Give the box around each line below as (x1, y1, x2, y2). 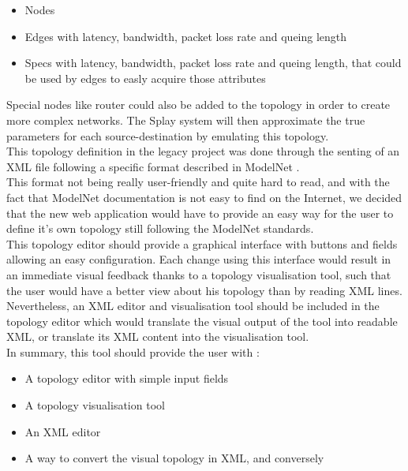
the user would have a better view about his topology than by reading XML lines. (6, 282, 402, 298)
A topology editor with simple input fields (24, 370, 229, 387)
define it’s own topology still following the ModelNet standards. (6, 220, 314, 237)
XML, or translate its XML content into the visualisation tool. (6, 328, 309, 345)
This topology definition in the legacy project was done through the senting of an (6, 143, 400, 159)
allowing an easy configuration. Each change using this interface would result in (6, 251, 391, 267)
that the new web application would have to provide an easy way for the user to (6, 204, 394, 221)
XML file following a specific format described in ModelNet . (6, 158, 300, 174)
